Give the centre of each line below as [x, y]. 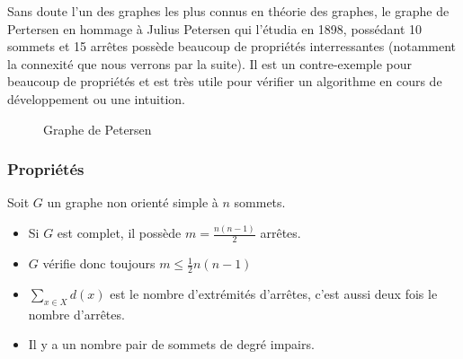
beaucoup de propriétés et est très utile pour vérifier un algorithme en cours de [225, 81]
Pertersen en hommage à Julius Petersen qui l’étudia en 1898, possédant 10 [215, 28]
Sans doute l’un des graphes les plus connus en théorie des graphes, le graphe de [228, 11]
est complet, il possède [119, 233]
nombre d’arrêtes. [76, 314]
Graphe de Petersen [98, 129]
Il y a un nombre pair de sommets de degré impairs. [171, 344]
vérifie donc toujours [99, 263]
